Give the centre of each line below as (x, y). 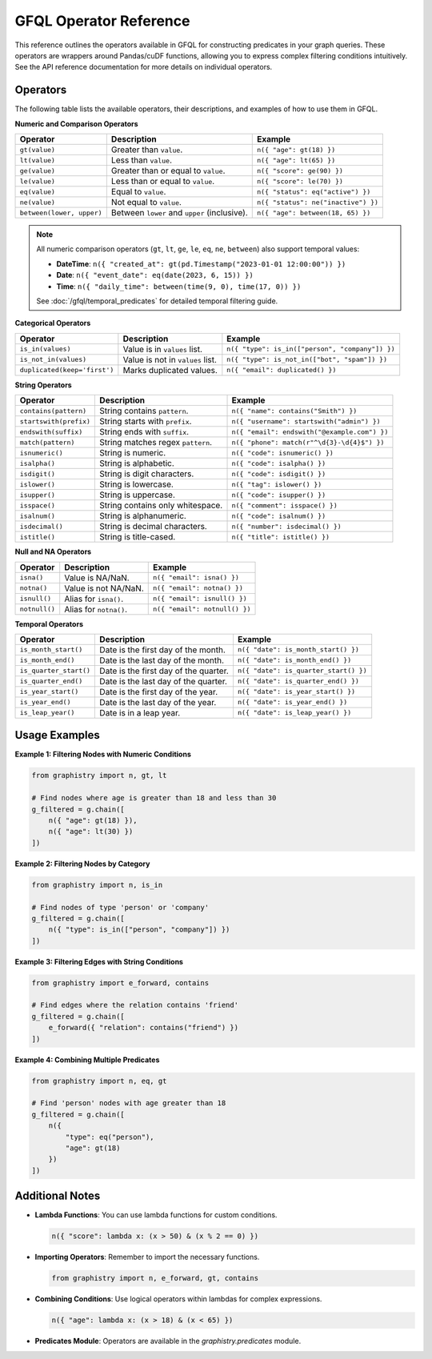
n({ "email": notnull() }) (202, 609)
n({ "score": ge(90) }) (300, 171)
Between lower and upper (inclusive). (179, 213)
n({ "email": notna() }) (198, 588)
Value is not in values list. (170, 359)
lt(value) (38, 160)
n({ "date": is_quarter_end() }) (298, 682)
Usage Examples (57, 735)
